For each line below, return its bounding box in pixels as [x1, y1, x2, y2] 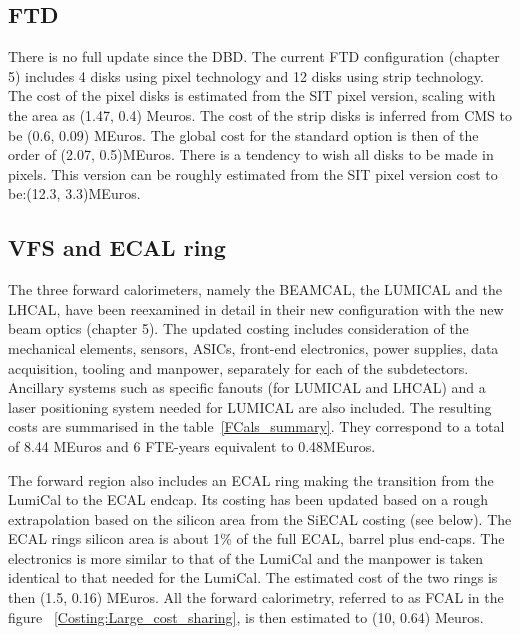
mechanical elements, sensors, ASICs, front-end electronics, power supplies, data [8, 337, 499, 358]
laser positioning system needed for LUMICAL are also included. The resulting [8, 396, 492, 417]
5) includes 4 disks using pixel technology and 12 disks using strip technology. [8, 65, 484, 86]
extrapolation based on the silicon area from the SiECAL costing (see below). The [8, 508, 512, 529]
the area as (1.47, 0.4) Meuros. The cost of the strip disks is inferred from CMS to [8, 104, 512, 125]
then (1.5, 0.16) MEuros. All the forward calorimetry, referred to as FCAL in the [8, 587, 504, 608]
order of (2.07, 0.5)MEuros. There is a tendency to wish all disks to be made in [8, 144, 494, 165]
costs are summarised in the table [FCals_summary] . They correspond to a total [8, 416, 505, 437]
